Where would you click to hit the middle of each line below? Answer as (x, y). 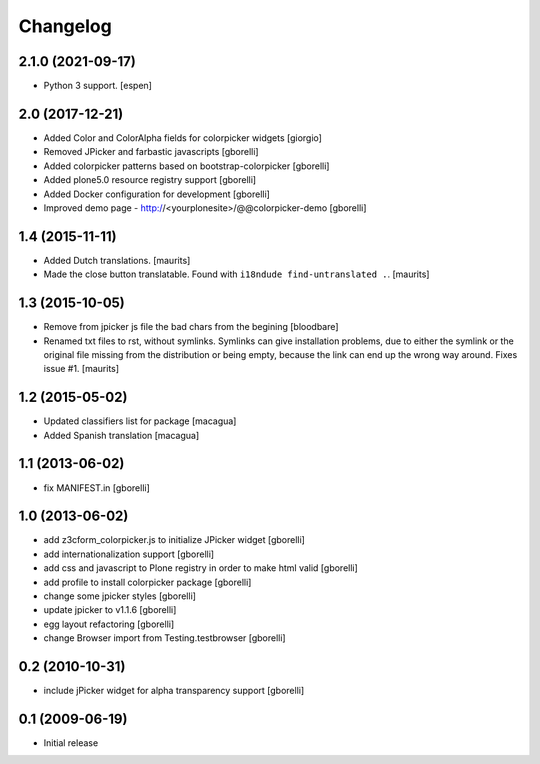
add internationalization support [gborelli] (129, 554)
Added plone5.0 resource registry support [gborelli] (150, 180)
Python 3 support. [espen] (97, 86)
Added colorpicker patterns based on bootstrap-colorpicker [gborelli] (186, 166)
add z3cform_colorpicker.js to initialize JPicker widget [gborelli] (174, 540)
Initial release (71, 742)
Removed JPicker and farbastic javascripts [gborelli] (151, 152)
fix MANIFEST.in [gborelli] (96, 487)
